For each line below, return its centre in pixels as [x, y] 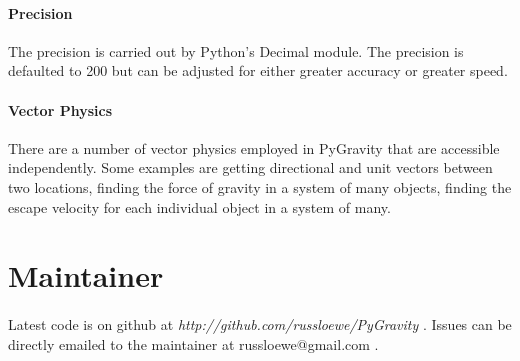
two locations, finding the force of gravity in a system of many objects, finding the [260, 186]
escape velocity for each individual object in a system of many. [199, 206]
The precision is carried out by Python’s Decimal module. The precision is [236, 50]
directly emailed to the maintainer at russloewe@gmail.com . [193, 343]
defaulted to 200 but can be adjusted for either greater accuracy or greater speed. [258, 70]
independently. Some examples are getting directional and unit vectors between [250, 167]
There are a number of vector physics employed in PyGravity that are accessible [254, 147]
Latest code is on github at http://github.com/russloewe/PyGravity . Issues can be [260, 324]
